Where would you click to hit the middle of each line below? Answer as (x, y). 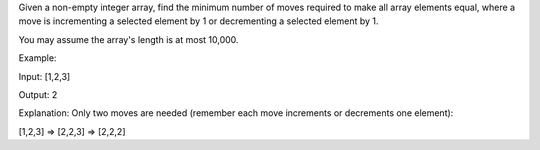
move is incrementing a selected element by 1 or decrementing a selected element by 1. (198, 21)
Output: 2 (38, 94)
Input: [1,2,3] (44, 76)
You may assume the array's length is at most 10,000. (128, 39)
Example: (37, 58)
